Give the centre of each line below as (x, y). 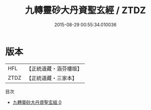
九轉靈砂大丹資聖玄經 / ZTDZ (85, 10)
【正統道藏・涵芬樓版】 (54, 69)
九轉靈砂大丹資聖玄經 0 (37, 102)
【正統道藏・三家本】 (52, 78)
